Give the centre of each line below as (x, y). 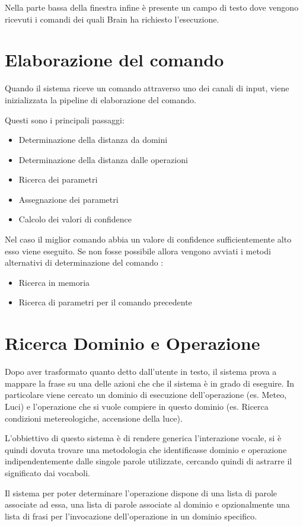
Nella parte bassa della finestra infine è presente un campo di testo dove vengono (152, 7)
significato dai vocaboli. (47, 472)
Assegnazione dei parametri (68, 199)
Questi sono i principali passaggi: (65, 119)
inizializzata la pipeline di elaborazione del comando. (101, 99)
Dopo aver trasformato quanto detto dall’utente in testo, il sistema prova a (141, 372)
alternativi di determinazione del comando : (84, 262)
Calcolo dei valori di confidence (75, 219)
